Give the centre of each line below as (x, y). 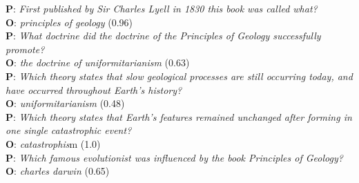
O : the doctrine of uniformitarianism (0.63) (98, 62)
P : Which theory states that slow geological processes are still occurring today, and (179, 76)
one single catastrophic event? (69, 130)
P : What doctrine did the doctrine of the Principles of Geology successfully (163, 36)
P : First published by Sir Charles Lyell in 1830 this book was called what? (162, 8)
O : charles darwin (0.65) (58, 171)
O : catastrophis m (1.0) (53, 143)
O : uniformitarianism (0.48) (65, 103)
